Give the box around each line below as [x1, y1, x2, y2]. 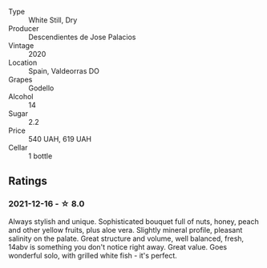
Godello [28, 83, 55, 93]
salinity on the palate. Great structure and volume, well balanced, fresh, [8, 234, 245, 243]
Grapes [8, 75, 33, 84]
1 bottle [28, 151, 53, 161]
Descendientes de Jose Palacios [28, 32, 136, 42]
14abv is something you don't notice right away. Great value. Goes [8, 242, 227, 251]
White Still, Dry [28, 15, 78, 25]
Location [8, 58, 38, 67]
